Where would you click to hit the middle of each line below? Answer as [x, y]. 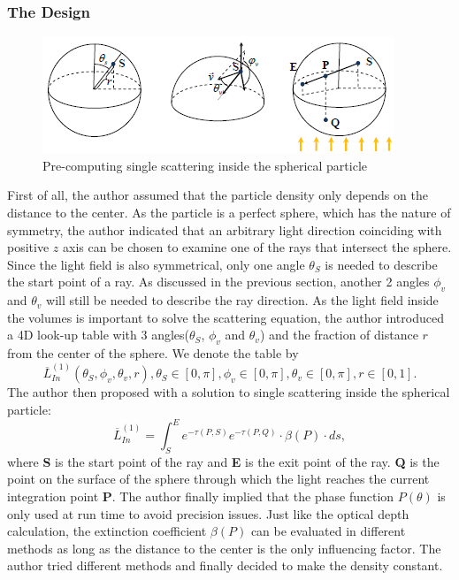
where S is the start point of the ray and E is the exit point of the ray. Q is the [223, 461]
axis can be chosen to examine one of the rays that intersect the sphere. [257, 247]
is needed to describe [381, 264]
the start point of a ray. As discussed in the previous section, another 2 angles [218, 282]
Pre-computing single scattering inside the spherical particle [205, 165]
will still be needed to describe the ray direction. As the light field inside [242, 300]
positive [28, 247]
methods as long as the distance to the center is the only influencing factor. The [224, 548]
